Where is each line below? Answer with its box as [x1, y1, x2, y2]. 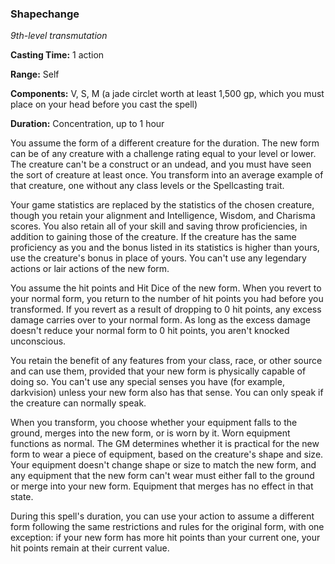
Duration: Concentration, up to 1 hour [10, 118, 165, 130]
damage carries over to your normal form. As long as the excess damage [10, 314, 311, 326]
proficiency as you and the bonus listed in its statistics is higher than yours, [10, 242, 320, 254]
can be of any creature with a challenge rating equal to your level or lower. [10, 148, 317, 160]
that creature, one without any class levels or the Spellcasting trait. [10, 180, 285, 192]
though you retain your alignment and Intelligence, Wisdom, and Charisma [10, 210, 316, 222]
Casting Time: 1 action [10, 49, 105, 61]
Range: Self [10, 68, 60, 81]
